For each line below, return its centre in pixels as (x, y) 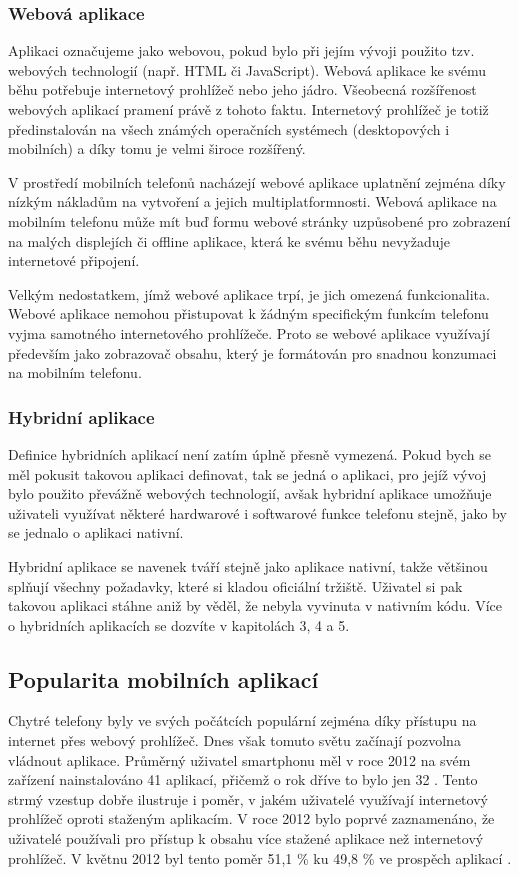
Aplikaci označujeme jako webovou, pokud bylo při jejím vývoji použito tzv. (241, 50)
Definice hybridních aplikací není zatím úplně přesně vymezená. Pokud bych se (249, 453)
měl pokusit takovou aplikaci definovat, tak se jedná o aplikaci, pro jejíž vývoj (247, 473)
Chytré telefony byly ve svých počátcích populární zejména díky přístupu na (242, 720)
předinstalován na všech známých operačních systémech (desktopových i (229, 128)
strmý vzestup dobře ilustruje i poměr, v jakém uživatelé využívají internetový (248, 798)
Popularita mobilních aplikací (163, 678)
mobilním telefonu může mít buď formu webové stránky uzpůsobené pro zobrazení (259, 220)
